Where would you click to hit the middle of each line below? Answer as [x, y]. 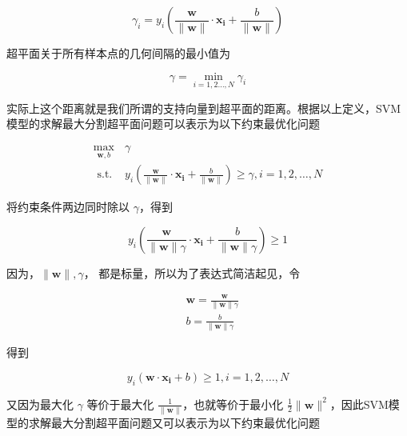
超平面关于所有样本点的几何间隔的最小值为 [118, 53]
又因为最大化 [40, 404]
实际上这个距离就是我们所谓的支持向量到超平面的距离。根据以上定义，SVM [204, 108]
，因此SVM [359, 404]
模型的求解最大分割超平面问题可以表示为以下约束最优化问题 [163, 124]
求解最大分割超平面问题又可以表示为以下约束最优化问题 [174, 422]
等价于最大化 [120, 404]
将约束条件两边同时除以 [68, 207]
